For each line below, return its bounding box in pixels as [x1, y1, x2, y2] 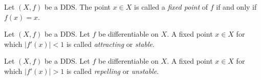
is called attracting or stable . [66, 38, 155, 49]
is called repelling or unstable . [66, 65, 159, 76]
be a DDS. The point [44, 2, 111, 12]
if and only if [216, 2, 257, 12]
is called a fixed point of [134, 2, 208, 12]
